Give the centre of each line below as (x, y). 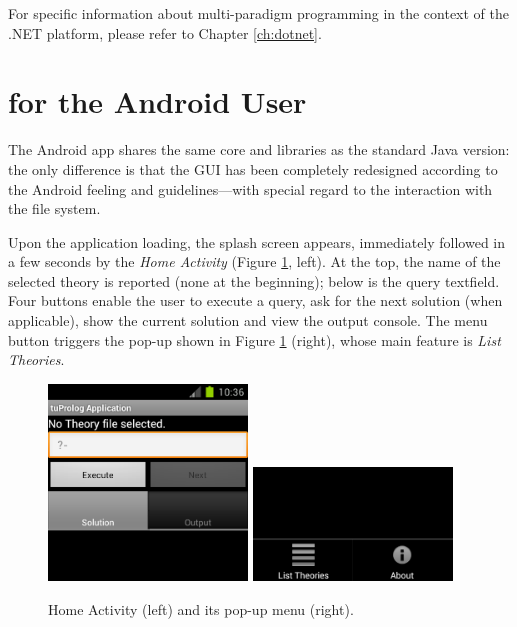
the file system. (54, 208)
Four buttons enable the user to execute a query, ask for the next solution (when (255, 300)
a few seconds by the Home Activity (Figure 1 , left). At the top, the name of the (254, 261)
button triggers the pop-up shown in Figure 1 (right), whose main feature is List (254, 339)
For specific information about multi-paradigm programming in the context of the (259, 13)
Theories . (36, 359)
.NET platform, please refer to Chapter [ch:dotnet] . (165, 32)
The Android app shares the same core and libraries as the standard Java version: (259, 149)
